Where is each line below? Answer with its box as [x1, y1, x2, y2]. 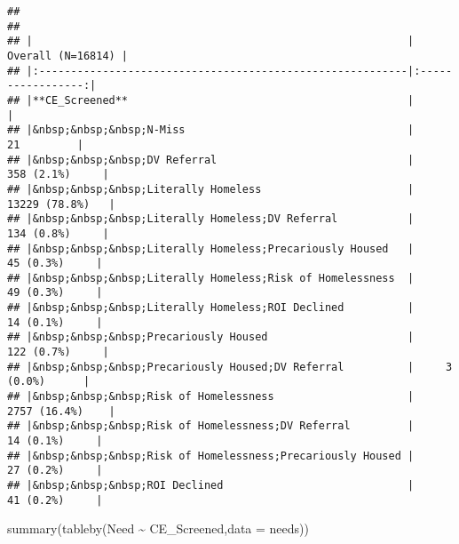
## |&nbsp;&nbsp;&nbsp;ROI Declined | [7, 479, 415, 492]
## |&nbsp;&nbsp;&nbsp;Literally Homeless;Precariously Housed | [7, 242, 415, 255]
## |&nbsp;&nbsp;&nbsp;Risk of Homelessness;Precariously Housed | [7, 449, 415, 462]
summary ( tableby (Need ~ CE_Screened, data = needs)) [7, 519, 309, 538]
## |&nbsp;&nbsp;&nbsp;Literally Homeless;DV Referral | [7, 212, 415, 226]
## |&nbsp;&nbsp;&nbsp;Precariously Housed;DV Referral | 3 [7, 360, 453, 373]
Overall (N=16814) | [7, 49, 129, 62]
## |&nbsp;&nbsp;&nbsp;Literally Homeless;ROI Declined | [7, 301, 415, 315]
